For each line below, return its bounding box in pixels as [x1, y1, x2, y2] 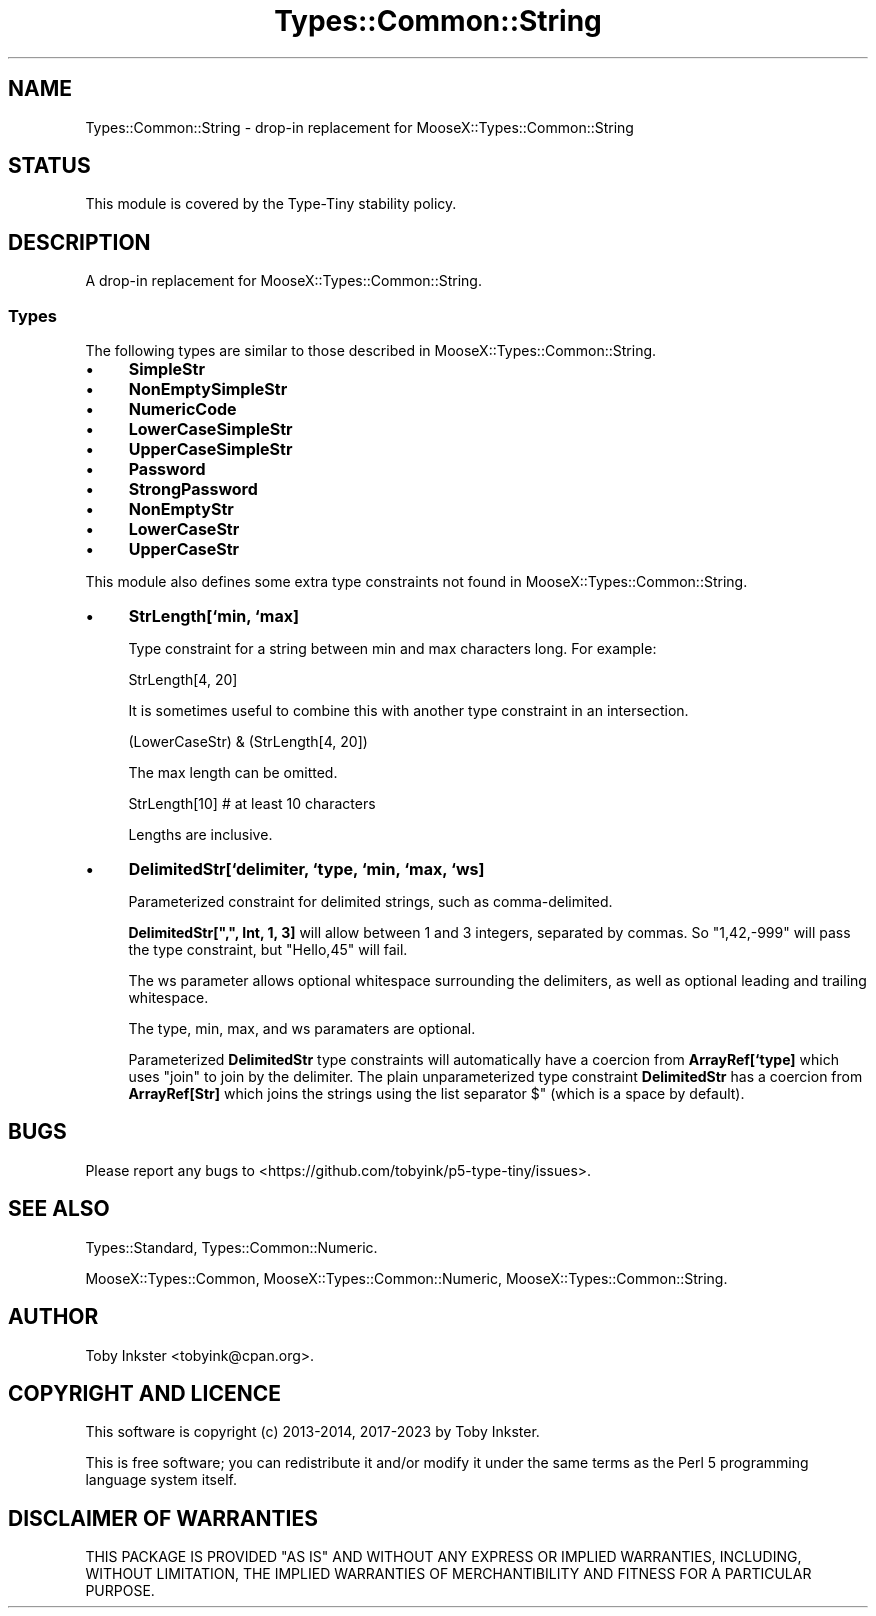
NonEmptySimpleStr [128, 379, 288, 400]
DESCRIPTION [8, 229, 151, 255]
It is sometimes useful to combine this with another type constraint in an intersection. [128, 702, 689, 720]
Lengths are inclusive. [128, 826, 273, 844]
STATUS [8, 153, 91, 179]
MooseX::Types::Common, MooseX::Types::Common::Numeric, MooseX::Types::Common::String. [85, 1269, 728, 1287]
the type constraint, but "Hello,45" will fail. [128, 941, 408, 959]
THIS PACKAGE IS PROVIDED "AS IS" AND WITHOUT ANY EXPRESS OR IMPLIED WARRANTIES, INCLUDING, [85, 1548, 802, 1566]
